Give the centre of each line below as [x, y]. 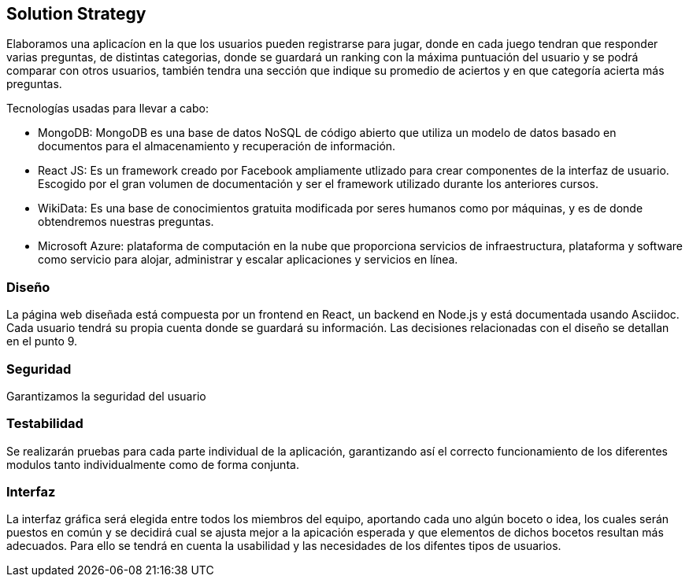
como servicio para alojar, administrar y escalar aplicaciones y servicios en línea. [248, 260]
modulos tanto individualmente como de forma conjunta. [153, 464]
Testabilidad [45, 424]
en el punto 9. [42, 341]
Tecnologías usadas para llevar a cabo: [107, 109]
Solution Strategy [76, 14]
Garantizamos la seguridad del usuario [106, 396]
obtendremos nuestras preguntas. [126, 222]
